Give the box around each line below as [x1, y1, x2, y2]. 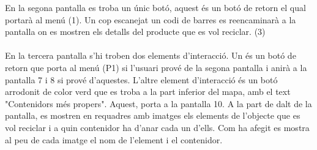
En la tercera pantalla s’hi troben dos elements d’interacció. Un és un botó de [5, 49, 296, 62]
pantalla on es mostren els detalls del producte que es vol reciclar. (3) [5, 25, 266, 38]
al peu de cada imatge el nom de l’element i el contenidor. [5, 133, 223, 146]
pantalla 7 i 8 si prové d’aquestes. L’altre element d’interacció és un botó [5, 73, 278, 86]
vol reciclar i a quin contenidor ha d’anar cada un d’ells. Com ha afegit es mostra [5, 121, 310, 133]
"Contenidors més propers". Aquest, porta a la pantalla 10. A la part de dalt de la [5, 97, 312, 110]
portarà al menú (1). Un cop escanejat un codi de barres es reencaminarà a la [5, 13, 296, 26]
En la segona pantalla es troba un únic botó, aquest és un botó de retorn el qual [5, 1, 306, 13]
